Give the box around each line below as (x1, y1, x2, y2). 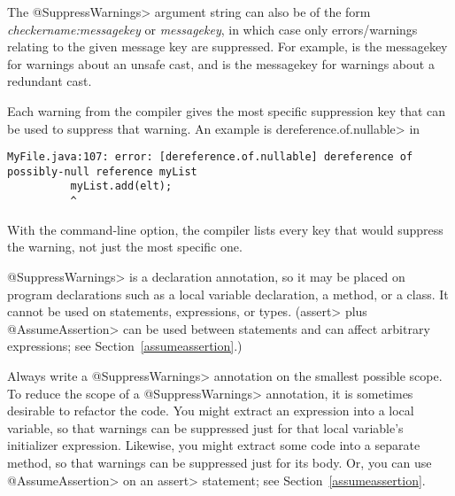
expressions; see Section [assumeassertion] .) (7, 337, 243, 355)
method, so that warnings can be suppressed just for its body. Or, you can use (7, 453, 432, 471)
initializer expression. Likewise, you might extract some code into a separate (7, 436, 420, 454)
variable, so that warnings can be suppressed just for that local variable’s (7, 418, 404, 437)
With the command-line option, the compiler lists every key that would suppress (7, 220, 443, 238)
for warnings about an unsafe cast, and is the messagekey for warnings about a (7, 54, 435, 73)
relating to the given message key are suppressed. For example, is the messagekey (7, 37, 448, 56)
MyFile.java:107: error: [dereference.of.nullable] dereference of (7, 151, 413, 164)
